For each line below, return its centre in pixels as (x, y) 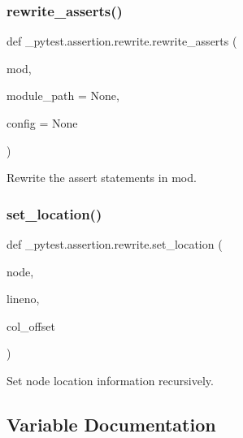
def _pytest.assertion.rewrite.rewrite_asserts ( (122, 41)
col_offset (31, 325)
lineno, (23, 299)
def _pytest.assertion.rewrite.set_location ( (115, 244)
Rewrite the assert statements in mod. (102, 178)
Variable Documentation (111, 424)
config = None (42, 123)
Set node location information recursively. (110, 380)
